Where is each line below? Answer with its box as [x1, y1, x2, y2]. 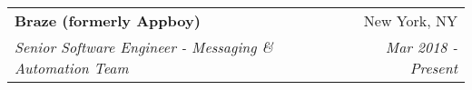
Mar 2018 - [385, 36, 457, 57]
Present [409, 57, 457, 78]
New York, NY [363, 10, 457, 31]
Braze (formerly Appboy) [15, 10, 201, 31]
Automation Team [15, 57, 129, 78]
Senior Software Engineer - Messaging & [15, 36, 273, 57]
